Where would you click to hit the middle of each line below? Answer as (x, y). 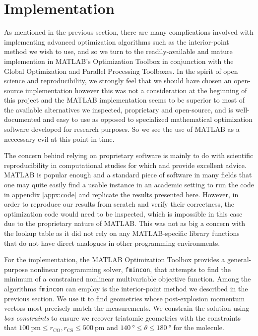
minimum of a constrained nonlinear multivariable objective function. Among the (128, 279)
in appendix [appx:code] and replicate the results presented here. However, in (121, 194)
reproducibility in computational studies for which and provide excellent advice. (125, 165)
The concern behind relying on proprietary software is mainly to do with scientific (129, 155)
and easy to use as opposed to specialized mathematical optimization (148, 119)
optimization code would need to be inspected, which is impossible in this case (123, 213)
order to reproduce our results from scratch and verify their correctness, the (119, 204)
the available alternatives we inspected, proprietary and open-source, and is (119, 109)
